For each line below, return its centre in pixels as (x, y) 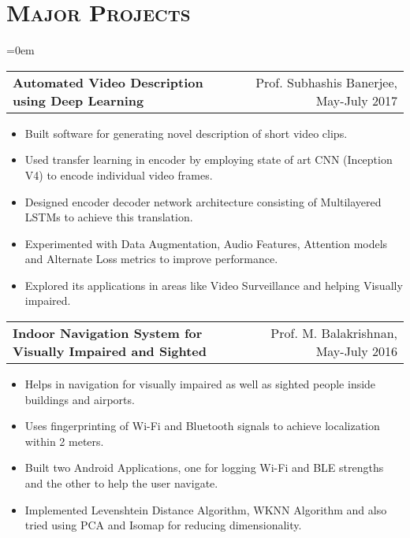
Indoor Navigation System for (108, 333)
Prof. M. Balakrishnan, (334, 333)
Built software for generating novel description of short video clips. (186, 133)
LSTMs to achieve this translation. (109, 217)
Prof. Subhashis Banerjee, (326, 82)
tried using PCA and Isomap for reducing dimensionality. (163, 525)
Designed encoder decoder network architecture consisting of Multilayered (203, 201)
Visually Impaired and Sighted (110, 351)
